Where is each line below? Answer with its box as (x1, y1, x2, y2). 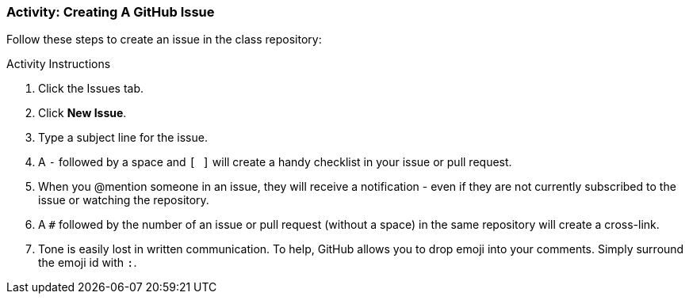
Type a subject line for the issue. (38, 131, 208, 145)
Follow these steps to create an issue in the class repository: (6, 32, 322, 47)
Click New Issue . (38, 106, 127, 120)
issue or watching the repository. (38, 193, 209, 207)
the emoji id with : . (38, 256, 137, 270)
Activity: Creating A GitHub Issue (6, 4, 215, 20)
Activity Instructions (6, 57, 111, 71)
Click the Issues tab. (38, 82, 144, 96)
